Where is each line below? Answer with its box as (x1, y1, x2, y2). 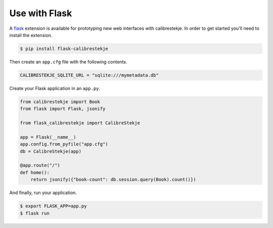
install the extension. (9, 32, 53, 38)
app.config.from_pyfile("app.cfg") (20, 142, 108, 147)
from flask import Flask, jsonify (20, 106, 106, 112)
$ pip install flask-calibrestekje (20, 45, 108, 52)
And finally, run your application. (9, 190, 77, 196)
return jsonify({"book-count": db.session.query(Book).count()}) (30, 177, 196, 183)
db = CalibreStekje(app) (20, 148, 82, 154)
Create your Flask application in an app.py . (9, 85, 101, 91)
